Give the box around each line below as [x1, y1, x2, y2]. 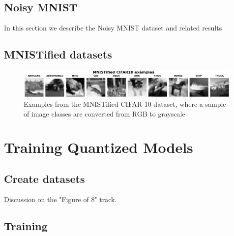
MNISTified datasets [4, 47, 112, 62]
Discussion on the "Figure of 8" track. [4, 194, 117, 204]
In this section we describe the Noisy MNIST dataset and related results [4, 23, 222, 33]
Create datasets [4, 171, 85, 186]
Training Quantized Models [4, 137, 193, 157]
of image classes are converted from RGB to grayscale [24, 108, 185, 118]
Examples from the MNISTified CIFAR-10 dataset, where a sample [24, 99, 226, 109]
